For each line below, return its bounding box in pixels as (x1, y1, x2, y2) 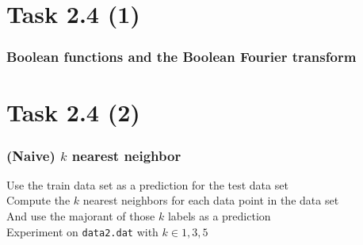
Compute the (6, 192, 71, 209)
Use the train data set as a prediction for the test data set (6, 176, 288, 193)
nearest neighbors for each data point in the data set (82, 192, 339, 209)
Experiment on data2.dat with (6, 223, 159, 239)
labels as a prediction (167, 208, 271, 224)
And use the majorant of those (6, 208, 155, 224)
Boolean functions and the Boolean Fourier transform (6, 47, 357, 67)
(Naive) (6, 145, 55, 165)
